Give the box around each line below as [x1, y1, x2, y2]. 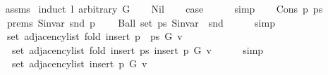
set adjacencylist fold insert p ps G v [6, 29, 183, 43]
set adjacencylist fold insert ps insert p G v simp [11, 42, 264, 57]
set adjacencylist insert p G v [11, 56, 147, 71]
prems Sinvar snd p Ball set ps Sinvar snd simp [6, 15, 275, 29]
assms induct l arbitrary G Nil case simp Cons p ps [5, 1, 323, 15]
